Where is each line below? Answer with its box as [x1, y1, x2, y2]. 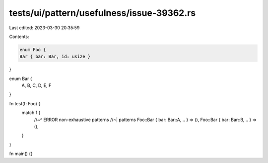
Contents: [9, 34, 29, 40]
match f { [21, 110, 41, 116]
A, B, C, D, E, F [21, 82, 52, 88]
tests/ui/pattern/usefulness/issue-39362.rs [9, 7, 196, 18]
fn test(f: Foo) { [9, 100, 41, 106]
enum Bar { [9, 76, 32, 81]
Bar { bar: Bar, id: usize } [19, 54, 91, 59]
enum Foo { [19, 47, 46, 52]
